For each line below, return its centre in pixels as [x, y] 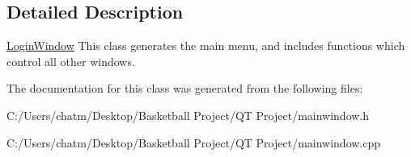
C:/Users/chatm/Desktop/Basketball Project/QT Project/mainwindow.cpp [194, 142]
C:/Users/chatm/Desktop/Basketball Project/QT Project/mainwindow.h [188, 115]
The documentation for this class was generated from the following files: [185, 88]
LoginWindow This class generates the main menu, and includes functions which [206, 45]
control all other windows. [71, 61]
